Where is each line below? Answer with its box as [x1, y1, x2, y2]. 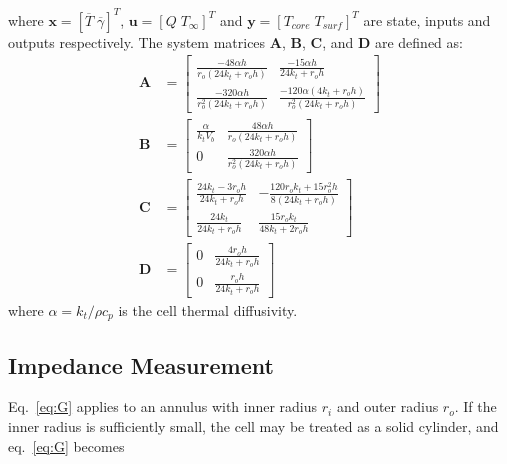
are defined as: [374, 31, 463, 52]
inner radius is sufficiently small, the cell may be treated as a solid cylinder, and [8, 415, 499, 436]
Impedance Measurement [8, 349, 274, 380]
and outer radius [336, 396, 439, 417]
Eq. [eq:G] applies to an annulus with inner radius [8, 396, 318, 417]
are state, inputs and [363, 9, 491, 30]
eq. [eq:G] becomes [8, 435, 125, 456]
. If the [454, 396, 497, 417]
